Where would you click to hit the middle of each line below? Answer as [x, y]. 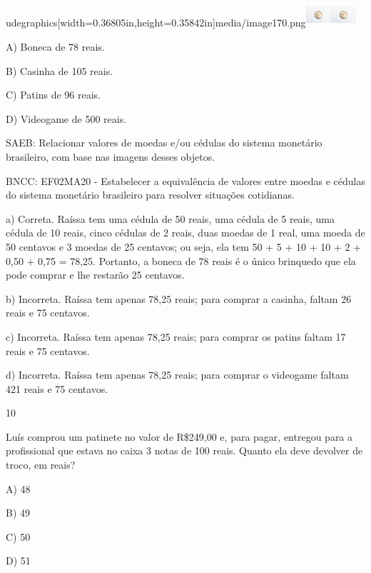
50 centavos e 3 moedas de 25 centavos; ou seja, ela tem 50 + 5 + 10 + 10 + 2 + [183, 246]
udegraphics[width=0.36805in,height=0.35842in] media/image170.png [156, 23]
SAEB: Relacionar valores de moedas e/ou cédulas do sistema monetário [164, 143]
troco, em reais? [41, 465]
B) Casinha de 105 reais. [60, 70]
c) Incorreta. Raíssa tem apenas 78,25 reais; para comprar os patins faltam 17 [176, 336]
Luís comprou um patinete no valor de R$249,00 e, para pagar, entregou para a [179, 436]
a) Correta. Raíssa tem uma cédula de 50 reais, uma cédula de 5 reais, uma [171, 218]
